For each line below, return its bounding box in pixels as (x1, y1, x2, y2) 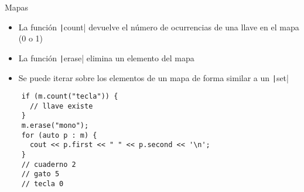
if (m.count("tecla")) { (21, 92, 118, 101)
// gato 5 (21, 170, 60, 179)
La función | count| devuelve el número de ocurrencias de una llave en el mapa (18, 20, 299, 33)
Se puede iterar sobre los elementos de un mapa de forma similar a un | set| (18, 71, 289, 83)
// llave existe (29, 102, 93, 110)
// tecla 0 (21, 180, 64, 188)
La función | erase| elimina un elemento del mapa (18, 51, 194, 64)
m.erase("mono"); (21, 121, 89, 130)
